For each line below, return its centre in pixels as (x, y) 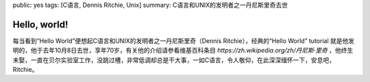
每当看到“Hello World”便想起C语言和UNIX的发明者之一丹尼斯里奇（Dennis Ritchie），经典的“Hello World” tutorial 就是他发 (184, 40)
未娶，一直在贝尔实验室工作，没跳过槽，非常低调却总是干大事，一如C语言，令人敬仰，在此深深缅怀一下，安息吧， (174, 60)
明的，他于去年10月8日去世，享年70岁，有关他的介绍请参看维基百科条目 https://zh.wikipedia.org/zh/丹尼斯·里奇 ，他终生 (183, 51)
